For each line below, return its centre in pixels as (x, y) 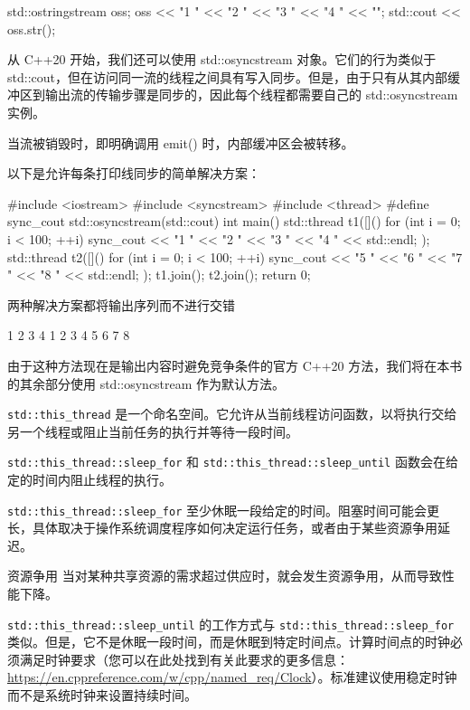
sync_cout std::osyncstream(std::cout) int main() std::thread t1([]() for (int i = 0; (234, 221)
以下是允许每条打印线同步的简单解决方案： (134, 173)
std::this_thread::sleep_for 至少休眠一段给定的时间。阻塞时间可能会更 (223, 510)
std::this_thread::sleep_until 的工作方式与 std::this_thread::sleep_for (231, 624)
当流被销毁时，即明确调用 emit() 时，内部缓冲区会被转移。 (181, 142)
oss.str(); (32, 28)
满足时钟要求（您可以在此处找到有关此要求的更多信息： (184, 659)
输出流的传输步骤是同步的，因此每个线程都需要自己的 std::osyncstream (251, 95)
